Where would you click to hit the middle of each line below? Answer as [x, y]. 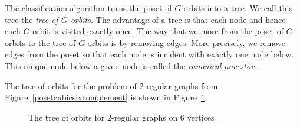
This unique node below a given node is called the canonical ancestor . [131, 65]
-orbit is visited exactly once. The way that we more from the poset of [156, 31]
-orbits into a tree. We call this [237, 8]
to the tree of [52, 42]
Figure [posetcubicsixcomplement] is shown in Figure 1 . [106, 97]
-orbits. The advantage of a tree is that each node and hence [177, 19]
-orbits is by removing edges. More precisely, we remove [185, 42]
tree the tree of [32, 19]
